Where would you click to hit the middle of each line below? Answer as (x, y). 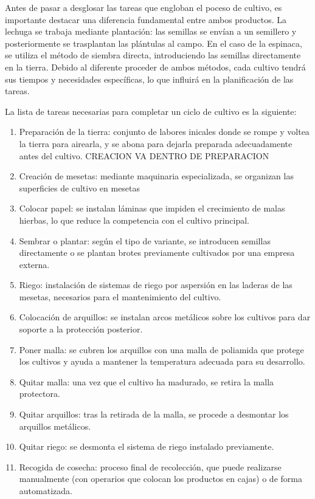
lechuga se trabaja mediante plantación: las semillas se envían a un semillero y (151, 31)
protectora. (40, 394)
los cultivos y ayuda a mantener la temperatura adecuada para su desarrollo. (162, 361)
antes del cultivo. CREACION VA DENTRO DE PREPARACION (144, 155)
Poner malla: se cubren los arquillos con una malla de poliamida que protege (161, 349)
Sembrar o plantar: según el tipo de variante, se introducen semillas (145, 240)
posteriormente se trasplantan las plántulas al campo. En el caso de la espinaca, (154, 43)
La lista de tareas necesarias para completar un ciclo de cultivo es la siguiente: (151, 111)
